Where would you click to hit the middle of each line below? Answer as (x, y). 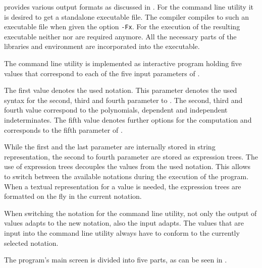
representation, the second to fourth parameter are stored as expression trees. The (131, 156)
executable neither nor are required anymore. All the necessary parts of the (120, 36)
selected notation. (31, 243)
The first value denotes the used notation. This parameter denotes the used (121, 90)
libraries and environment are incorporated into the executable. (102, 46)
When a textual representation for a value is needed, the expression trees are (123, 186)
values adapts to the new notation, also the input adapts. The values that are (124, 223)
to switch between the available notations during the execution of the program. (126, 176)
